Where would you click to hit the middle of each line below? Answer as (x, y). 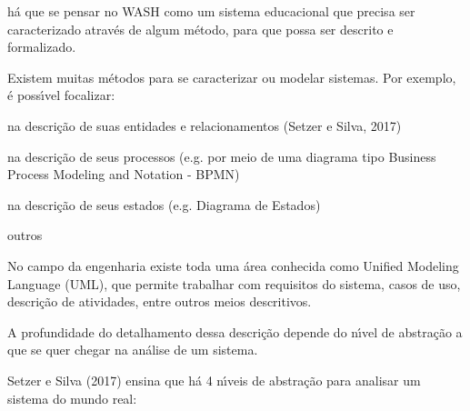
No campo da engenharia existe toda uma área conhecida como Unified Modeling (233, 265)
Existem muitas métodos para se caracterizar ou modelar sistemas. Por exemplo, (232, 77)
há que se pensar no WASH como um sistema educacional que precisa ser (211, 11)
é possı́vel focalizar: (61, 95)
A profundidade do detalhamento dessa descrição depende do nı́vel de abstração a (235, 331)
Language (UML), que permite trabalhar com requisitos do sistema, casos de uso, (234, 283)
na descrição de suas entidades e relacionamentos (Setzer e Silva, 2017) (205, 125)
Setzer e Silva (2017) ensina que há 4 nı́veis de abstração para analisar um (214, 380)
